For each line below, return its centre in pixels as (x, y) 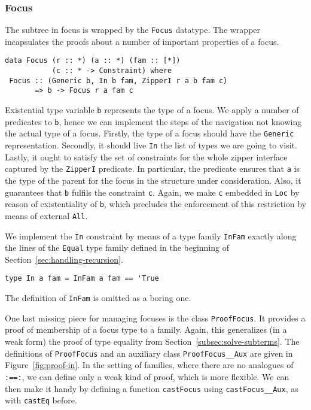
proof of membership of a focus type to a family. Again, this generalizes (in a (146, 329)
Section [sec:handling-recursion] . (64, 259)
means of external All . (46, 215)
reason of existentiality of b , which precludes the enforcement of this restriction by (155, 204)
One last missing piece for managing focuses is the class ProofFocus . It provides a (155, 318)
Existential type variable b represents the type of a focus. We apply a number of (152, 110)
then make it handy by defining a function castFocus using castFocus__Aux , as (152, 388)
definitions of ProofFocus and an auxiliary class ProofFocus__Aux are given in (149, 353)
